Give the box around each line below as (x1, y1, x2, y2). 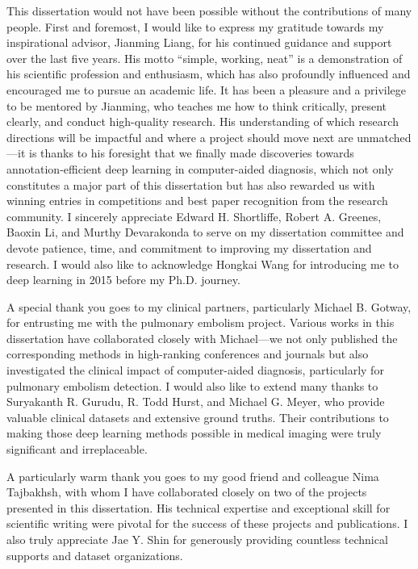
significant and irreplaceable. (6, 441, 148, 458)
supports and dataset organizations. (6, 546, 183, 563)
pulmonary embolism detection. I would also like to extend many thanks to (6, 377, 378, 394)
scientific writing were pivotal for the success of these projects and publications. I (6, 515, 408, 532)
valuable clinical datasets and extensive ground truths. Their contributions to (6, 408, 389, 425)
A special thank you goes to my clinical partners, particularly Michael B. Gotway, (6, 298, 412, 315)
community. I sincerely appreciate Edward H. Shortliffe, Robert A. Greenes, (6, 207, 382, 224)
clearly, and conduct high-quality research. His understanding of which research (6, 113, 399, 130)
